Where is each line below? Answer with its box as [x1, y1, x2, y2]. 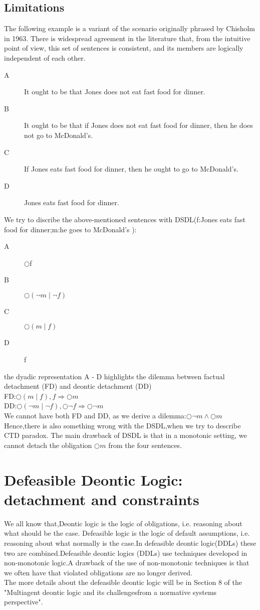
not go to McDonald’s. [24, 129, 93, 140]
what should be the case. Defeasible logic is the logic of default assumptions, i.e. [4, 528, 250, 538]
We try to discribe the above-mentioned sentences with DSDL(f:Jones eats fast [4, 214, 245, 224]
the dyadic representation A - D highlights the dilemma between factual [4, 371, 225, 381]
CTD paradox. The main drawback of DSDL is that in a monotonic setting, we [4, 430, 247, 440]
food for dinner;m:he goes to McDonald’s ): [4, 224, 137, 234]
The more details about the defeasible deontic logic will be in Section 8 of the [4, 577, 242, 587]
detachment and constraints [4, 489, 199, 509]
